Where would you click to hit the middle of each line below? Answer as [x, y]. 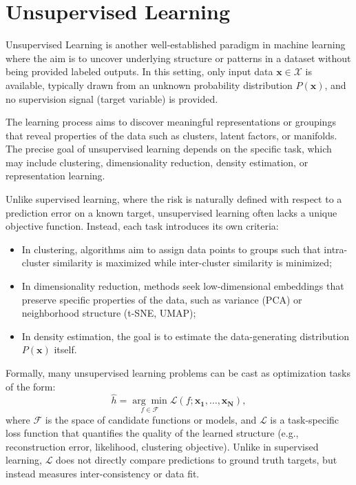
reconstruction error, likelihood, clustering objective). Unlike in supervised [162, 446]
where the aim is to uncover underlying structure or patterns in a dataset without [178, 58]
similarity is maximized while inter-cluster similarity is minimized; [192, 263]
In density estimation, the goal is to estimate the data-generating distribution [186, 336]
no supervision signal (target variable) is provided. [112, 98]
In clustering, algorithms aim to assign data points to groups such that [171, 249]
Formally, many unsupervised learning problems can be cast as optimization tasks [178, 373]
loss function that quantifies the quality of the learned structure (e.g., [152, 433]
